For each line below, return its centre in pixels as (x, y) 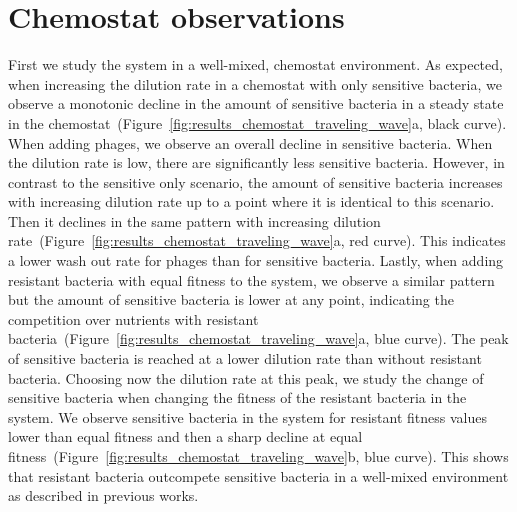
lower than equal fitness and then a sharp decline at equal (185, 436)
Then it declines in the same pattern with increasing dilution (194, 220)
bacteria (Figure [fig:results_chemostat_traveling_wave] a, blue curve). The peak (258, 338)
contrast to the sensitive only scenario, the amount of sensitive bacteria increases (255, 181)
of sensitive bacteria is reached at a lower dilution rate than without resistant (245, 358)
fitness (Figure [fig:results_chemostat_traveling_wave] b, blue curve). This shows (258, 456)
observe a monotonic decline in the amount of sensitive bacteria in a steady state (256, 103)
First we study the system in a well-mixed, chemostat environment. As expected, (255, 64)
